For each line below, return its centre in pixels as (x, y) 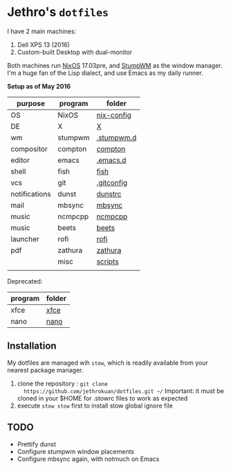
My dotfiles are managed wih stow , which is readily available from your (108, 363)
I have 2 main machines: (42, 31)
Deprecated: (25, 281)
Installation (32, 346)
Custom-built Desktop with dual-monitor (75, 52)
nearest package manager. (45, 370)
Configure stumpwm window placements (76, 451)
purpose (30, 103)
